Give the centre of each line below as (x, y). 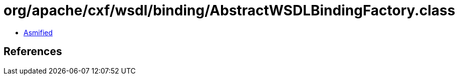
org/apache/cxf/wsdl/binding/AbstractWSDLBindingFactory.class (229, 10)
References (33, 52)
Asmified (38, 32)
